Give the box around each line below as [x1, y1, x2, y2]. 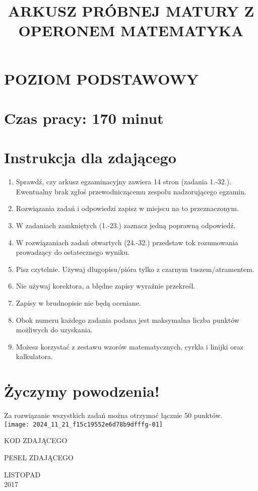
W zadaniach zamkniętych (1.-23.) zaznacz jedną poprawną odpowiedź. [16, 220, 236, 231]
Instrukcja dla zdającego [4, 147, 176, 168]
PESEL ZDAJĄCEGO [4, 452, 74, 462]
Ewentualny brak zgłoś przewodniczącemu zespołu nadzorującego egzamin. [16, 186, 246, 196]
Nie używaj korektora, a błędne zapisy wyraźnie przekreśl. [16, 280, 196, 291]
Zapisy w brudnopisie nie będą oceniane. [16, 298, 141, 308]
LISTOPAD [4, 469, 41, 479]
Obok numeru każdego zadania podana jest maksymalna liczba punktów [16, 314, 239, 325]
